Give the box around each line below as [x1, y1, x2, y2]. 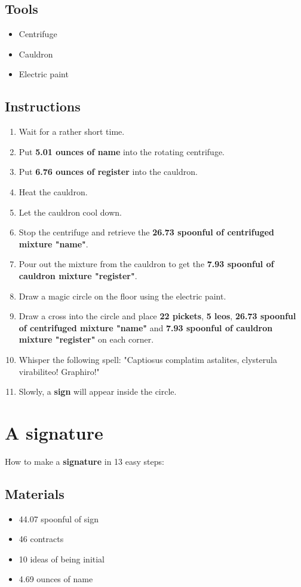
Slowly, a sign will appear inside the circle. [19, 385, 177, 398]
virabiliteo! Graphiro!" [19, 365, 100, 377]
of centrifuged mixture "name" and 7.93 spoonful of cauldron [19, 321, 273, 334]
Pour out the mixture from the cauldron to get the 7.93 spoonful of [19, 258, 274, 270]
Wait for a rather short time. [19, 125, 125, 138]
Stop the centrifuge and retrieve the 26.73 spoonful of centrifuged [19, 226, 275, 238]
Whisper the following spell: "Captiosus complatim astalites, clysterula [19, 353, 277, 365]
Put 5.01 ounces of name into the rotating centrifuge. [19, 145, 225, 158]
